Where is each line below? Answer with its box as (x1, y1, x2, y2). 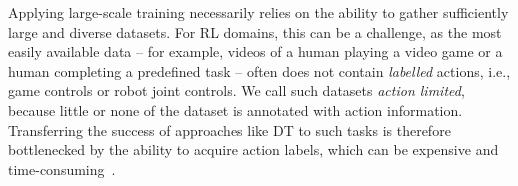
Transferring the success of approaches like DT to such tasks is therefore (8, 119, 451, 140)
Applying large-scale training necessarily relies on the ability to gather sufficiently (8, 2, 509, 22)
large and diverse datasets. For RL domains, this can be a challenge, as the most (8, 21, 502, 42)
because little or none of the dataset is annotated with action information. (8, 99, 463, 120)
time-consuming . (8, 158, 116, 179)
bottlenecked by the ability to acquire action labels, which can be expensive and (8, 139, 499, 160)
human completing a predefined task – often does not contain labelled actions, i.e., (8, 60, 511, 81)
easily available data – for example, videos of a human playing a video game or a (8, 41, 503, 62)
